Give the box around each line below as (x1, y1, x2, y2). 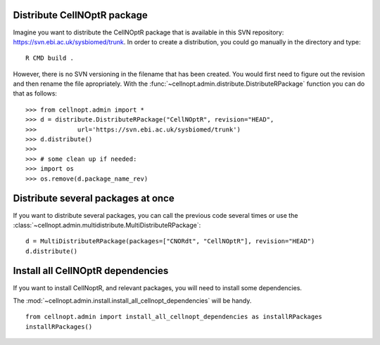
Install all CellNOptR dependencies (13, 265, 169, 277)
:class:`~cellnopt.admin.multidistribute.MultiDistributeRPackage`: (13, 221, 201, 229)
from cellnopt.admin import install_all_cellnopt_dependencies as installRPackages (25, 313, 323, 321)
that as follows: (13, 89, 58, 98)
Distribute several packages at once (13, 193, 175, 204)
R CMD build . (25, 54, 74, 63)
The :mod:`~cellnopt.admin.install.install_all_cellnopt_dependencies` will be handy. (13, 296, 252, 305)
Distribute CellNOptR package (13, 9, 148, 21)
